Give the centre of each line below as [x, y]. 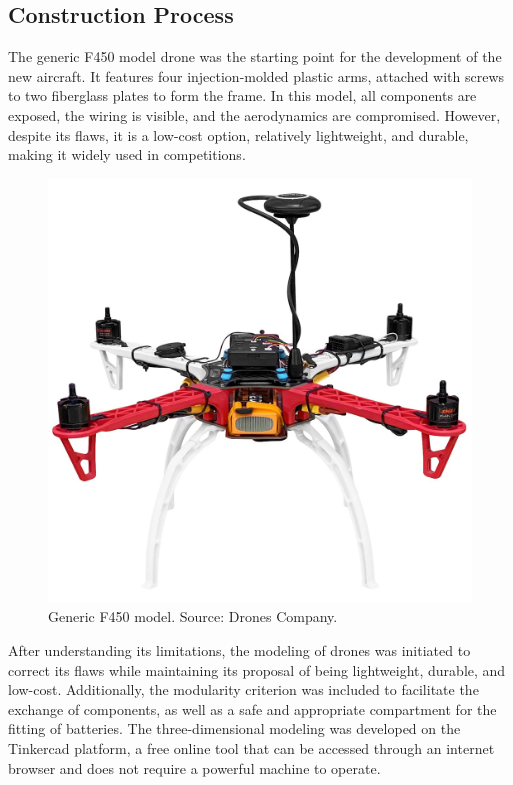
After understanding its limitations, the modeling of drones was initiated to [239, 649]
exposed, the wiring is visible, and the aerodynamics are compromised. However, [254, 114]
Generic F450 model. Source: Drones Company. [193, 616]
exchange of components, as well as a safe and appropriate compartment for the [252, 708]
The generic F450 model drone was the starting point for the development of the [255, 56]
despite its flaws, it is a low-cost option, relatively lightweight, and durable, [238, 134]
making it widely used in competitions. [127, 154]
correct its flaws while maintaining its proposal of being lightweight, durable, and [257, 669]
